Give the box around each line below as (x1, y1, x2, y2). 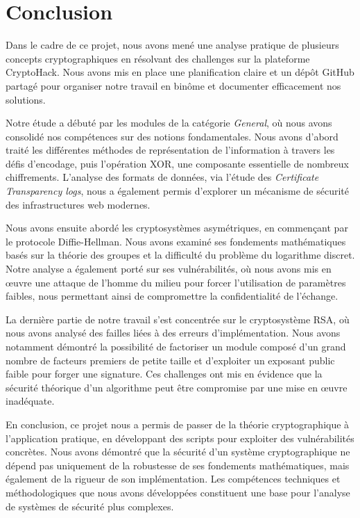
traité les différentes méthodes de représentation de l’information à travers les (6, 143, 335, 157)
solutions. (6, 92, 46, 106)
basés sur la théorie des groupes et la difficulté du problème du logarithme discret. (6, 248, 355, 262)
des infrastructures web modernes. (6, 197, 151, 211)
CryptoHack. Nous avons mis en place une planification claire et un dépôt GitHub (6, 65, 354, 79)
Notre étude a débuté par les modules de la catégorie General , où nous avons (6, 115, 332, 130)
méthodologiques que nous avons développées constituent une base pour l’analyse (6, 485, 350, 499)
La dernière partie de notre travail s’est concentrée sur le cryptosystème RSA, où (6, 311, 350, 326)
